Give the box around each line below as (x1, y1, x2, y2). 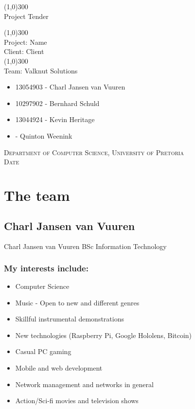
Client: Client (4, 46, 44, 56)
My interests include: (4, 262, 89, 274)
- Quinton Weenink (15, 130, 72, 141)
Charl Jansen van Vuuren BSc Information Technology (4, 241, 167, 251)
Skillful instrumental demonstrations (15, 314, 124, 324)
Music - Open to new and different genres (15, 297, 140, 307)
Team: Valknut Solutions (4, 65, 78, 75)
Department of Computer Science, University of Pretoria (4, 147, 184, 157)
